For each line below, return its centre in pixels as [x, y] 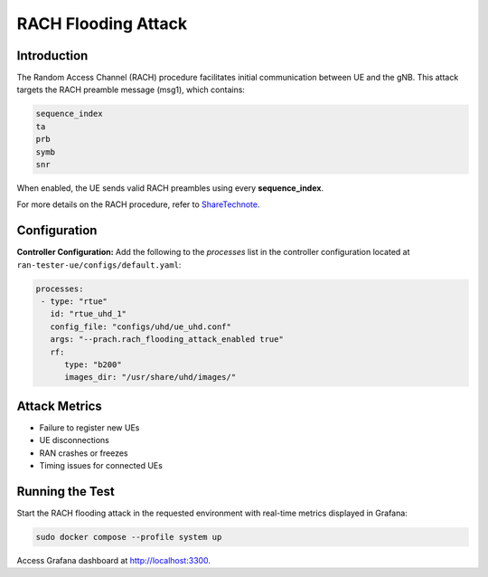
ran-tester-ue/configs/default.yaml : [99, 265]
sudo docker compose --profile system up [129, 537]
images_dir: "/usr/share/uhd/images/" [150, 377]
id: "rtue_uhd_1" [88, 314]
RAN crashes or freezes [84, 453]
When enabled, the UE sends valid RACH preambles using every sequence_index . [170, 188]
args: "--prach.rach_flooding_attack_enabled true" [167, 340]
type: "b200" [93, 365]
